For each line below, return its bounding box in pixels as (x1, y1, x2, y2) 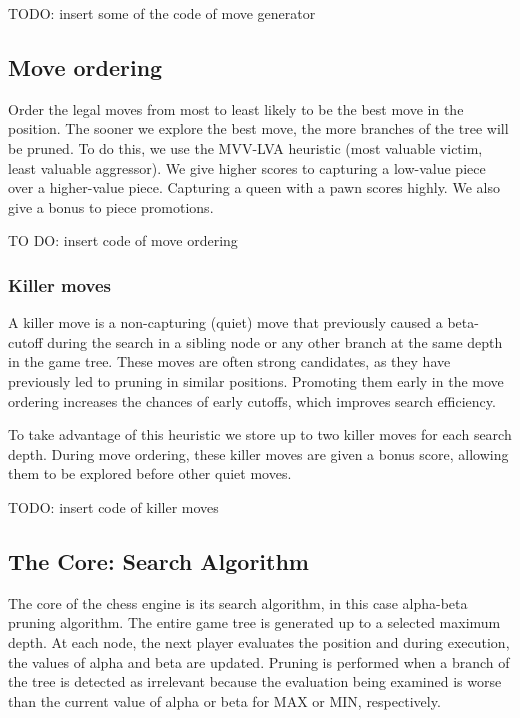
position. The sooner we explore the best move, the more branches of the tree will (8, 118, 509, 139)
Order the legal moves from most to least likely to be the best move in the (8, 98, 464, 119)
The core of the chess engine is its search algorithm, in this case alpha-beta (8, 592, 468, 613)
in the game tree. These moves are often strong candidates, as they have (8, 351, 451, 372)
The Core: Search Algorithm (8, 545, 309, 576)
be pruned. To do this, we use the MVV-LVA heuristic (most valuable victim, (8, 137, 483, 158)
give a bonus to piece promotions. (8, 196, 214, 217)
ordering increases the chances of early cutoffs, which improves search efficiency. (8, 390, 496, 411)
